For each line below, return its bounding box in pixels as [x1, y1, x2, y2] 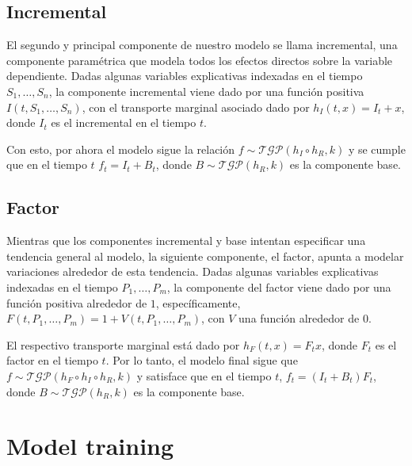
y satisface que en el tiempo [136, 367, 272, 384]
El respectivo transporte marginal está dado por [6, 336, 240, 353]
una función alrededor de [238, 310, 360, 327]
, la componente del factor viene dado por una [166, 278, 391, 295]
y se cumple [348, 140, 406, 157]
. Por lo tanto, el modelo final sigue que [105, 352, 298, 369]
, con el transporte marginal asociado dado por [82, 98, 310, 115]
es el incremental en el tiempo [51, 114, 196, 131]
